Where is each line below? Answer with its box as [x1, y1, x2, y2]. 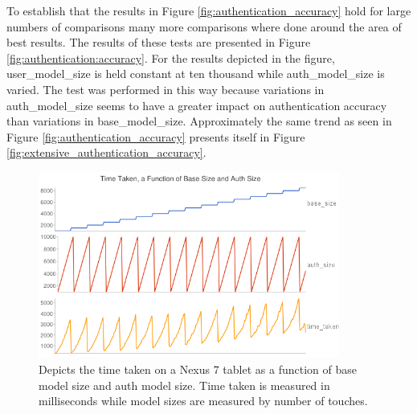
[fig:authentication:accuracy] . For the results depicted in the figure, [6, 49, 335, 66]
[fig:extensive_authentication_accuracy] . [6, 144, 206, 161]
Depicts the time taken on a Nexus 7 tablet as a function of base [39, 361, 357, 378]
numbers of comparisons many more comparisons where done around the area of [6, 18, 402, 35]
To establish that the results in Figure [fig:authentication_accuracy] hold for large [6, 2, 411, 18]
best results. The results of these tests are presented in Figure [6, 34, 311, 51]
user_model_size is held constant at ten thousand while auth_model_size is [6, 65, 385, 82]
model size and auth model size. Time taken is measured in [39, 376, 330, 393]
